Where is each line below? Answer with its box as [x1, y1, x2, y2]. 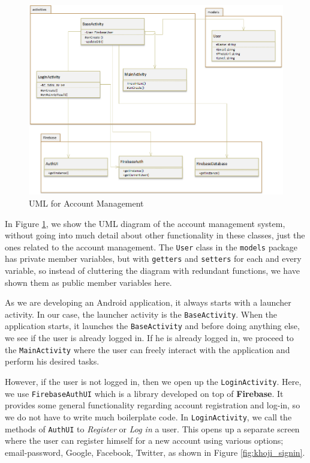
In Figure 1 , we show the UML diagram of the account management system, [5, 217, 285, 229]
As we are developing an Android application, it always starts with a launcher [5, 296, 291, 309]
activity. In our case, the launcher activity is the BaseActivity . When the [5, 307, 278, 320]
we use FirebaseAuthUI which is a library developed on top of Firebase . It [5, 387, 284, 399]
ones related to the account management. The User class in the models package [5, 240, 297, 253]
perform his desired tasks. [5, 355, 100, 368]
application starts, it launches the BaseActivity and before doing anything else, [5, 319, 300, 332]
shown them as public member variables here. [5, 276, 172, 288]
